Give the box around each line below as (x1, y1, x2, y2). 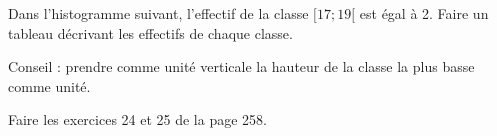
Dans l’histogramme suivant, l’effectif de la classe (8, 3, 309, 23)
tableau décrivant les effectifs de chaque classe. (8, 22, 293, 43)
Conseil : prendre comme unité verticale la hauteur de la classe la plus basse (8, 56, 475, 77)
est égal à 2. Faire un (359, 3, 489, 23)
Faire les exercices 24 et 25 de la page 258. (8, 109, 267, 130)
